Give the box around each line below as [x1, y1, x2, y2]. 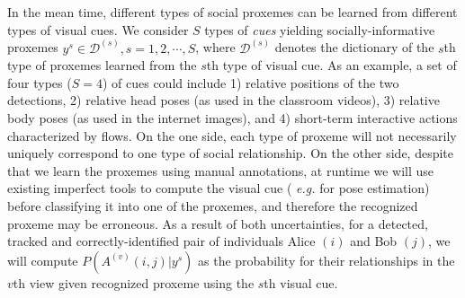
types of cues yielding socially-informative [204, 20, 435, 39]
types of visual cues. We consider [7, 20, 189, 39]
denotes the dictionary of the [274, 38, 434, 57]
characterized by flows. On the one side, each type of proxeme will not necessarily [7, 126, 457, 145]
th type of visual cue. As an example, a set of [206, 56, 457, 74]
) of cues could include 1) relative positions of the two [102, 73, 399, 92]
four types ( [7, 73, 72, 92]
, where [195, 38, 236, 57]
